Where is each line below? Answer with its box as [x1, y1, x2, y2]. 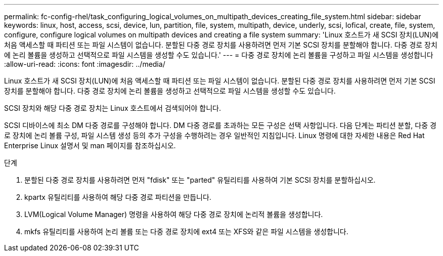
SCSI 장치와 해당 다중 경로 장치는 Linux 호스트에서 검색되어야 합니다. [4, 104, 221, 112]
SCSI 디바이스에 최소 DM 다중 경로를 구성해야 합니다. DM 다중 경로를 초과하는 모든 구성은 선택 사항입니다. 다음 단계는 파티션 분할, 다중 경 [4, 121, 436, 130]
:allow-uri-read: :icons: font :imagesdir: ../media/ [4, 60, 165, 68]
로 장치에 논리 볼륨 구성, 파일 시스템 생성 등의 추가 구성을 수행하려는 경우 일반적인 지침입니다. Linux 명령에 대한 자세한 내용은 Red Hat [4, 131, 425, 140]
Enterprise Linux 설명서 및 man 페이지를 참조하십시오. [4, 141, 176, 150]
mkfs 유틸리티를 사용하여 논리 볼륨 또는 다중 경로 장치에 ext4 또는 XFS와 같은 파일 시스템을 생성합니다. [24, 227, 348, 236]
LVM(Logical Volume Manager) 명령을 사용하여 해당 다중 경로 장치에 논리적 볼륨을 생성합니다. [24, 210, 323, 219]
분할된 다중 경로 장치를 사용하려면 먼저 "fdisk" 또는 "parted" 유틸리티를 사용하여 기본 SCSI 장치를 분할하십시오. [24, 176, 376, 184]
